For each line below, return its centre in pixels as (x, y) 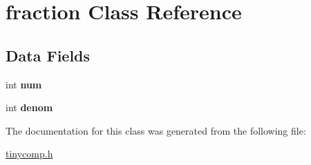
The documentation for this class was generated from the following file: (156, 130)
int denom (29, 107)
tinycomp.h (29, 154)
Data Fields (48, 55)
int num (24, 84)
